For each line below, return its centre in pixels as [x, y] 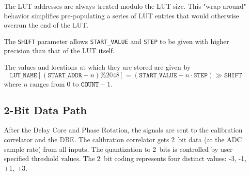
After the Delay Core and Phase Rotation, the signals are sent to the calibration [123, 130]
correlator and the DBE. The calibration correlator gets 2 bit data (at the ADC [123, 139]
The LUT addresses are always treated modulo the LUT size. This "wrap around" [125, 6]
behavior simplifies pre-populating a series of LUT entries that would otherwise [122, 15]
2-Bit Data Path [46, 110]
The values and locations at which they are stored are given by [97, 67]
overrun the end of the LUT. [46, 25]
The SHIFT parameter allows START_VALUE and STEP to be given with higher [117, 41]
